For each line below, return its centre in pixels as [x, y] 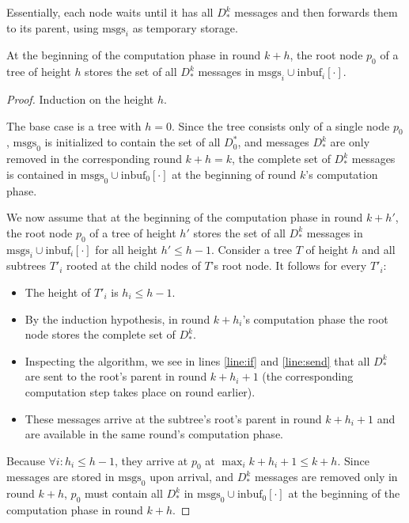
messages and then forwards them [316, 12]
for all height [126, 249]
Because [26, 460]
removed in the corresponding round [94, 159]
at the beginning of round [234, 174]
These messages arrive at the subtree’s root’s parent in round [173, 418]
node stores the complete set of [100, 334]
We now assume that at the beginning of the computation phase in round [185, 217]
